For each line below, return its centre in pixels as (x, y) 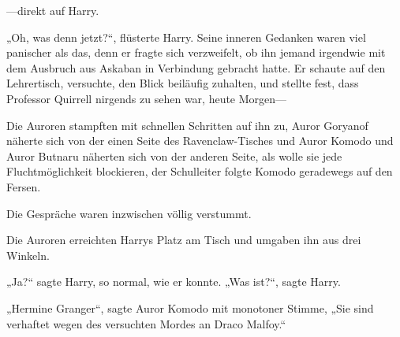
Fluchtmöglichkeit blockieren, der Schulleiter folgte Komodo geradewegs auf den (200, 171)
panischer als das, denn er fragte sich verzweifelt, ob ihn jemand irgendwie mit (196, 52)
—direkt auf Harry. (53, 10)
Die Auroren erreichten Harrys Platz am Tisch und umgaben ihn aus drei (184, 240)
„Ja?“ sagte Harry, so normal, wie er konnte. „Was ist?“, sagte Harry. (174, 281)
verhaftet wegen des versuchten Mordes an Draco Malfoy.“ (146, 323)
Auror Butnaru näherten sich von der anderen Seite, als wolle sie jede (174, 156)
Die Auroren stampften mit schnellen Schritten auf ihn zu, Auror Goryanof (187, 125)
